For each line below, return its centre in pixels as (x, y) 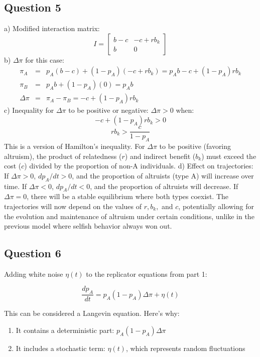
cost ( (13, 166)
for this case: (45, 59)
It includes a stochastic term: (60, 348)
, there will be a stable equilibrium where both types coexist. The (127, 196)
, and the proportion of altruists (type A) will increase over (163, 175)
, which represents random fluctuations (185, 348)
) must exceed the (229, 156)
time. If (16, 186)
